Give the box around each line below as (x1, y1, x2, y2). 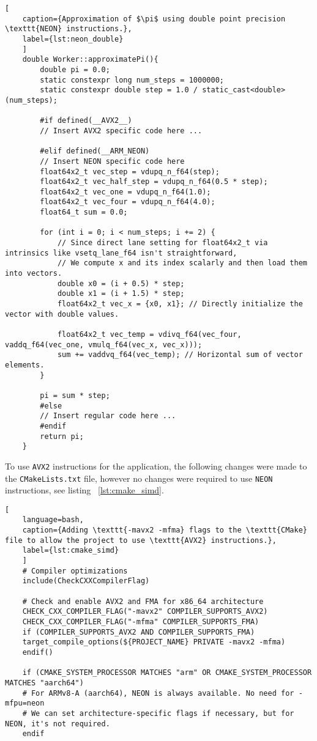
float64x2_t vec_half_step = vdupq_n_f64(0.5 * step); (40, 177, 268, 186)
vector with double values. (5, 309, 119, 319)
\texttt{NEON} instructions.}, (5, 24, 132, 34)
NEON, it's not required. (5, 719, 110, 728)
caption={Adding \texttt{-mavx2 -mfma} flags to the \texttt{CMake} (22, 526, 307, 535)
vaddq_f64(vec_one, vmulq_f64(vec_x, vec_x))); (5, 340, 203, 349)
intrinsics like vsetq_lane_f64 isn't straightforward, (5, 248, 237, 257)
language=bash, (22, 515, 84, 525)
